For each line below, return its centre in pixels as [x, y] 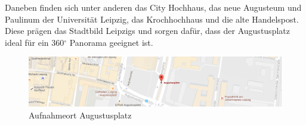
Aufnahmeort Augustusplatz [80, 115]
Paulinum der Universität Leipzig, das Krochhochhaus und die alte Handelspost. [152, 19]
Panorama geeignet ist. [111, 42]
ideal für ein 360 [35, 42]
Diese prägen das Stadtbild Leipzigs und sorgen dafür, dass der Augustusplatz [147, 31]
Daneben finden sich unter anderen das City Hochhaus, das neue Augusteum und [153, 7]
